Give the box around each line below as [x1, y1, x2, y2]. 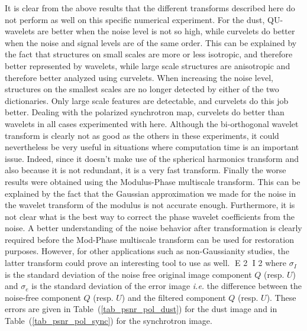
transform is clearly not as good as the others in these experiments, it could [5, 129, 279, 141]
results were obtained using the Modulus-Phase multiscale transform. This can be [5, 175, 300, 187]
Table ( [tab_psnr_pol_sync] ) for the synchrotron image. [5, 314, 212, 327]
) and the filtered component [121, 291, 226, 303]
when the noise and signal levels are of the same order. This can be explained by [5, 36, 297, 48]
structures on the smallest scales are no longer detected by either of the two [5, 83, 279, 95]
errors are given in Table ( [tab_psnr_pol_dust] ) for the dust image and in [5, 303, 277, 315]
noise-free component [5, 291, 81, 303]
